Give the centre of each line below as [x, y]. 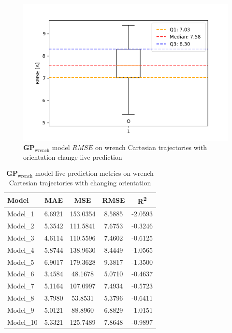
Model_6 [21, 274]
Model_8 [21, 298]
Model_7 [21, 286]
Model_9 [21, 310]
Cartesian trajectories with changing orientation [80, 183]
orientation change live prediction [73, 157]
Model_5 [21, 262]
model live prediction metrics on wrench [94, 173]
